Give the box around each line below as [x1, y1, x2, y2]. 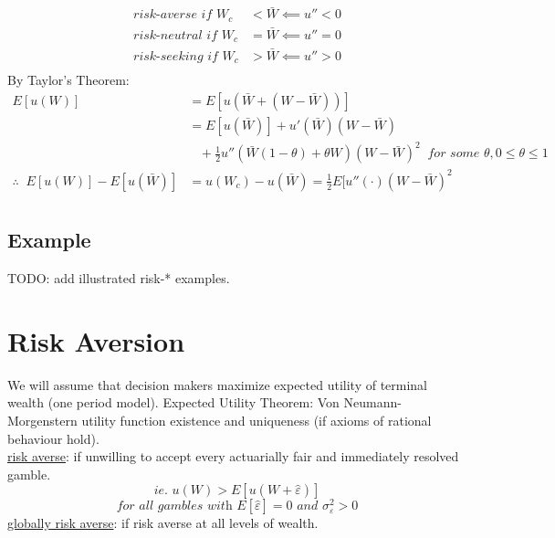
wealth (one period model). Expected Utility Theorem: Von [7, 393, 340, 412]
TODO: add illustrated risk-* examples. [7, 269, 230, 288]
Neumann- [343, 393, 402, 412]
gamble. [7, 464, 51, 483]
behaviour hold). [7, 428, 99, 448]
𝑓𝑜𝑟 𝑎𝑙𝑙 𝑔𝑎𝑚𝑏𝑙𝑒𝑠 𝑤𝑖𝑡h [116, 500, 233, 513]
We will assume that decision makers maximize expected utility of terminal [7, 374, 428, 394]
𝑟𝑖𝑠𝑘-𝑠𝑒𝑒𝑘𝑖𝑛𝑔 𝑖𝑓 [133, 49, 218, 63]
